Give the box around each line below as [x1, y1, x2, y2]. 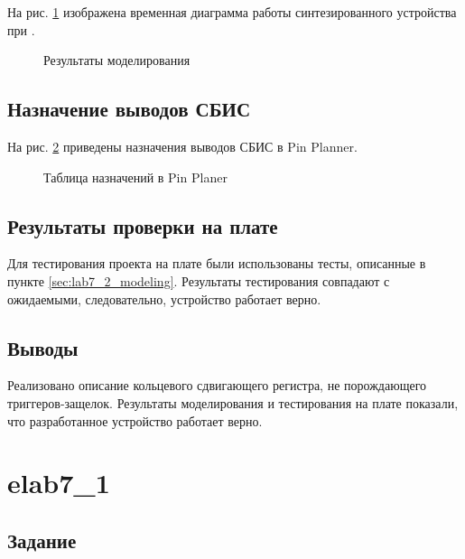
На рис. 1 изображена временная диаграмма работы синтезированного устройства [7, 3, 457, 21]
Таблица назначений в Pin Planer [43, 167, 228, 186]
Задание [7, 526, 77, 554]
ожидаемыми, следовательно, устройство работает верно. [7, 289, 321, 308]
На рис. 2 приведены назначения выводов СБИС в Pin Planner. [7, 136, 358, 155]
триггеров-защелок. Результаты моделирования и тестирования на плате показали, [7, 393, 459, 412]
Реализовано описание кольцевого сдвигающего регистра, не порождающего [7, 376, 427, 395]
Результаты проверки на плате [7, 211, 278, 239]
